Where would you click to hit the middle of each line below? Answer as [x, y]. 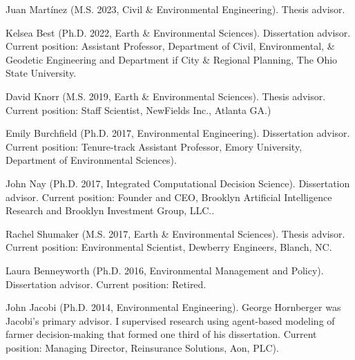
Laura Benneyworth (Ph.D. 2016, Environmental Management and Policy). [165, 270]
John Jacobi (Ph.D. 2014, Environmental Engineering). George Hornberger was [173, 307]
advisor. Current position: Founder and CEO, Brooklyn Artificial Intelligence [169, 197]
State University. [41, 73]
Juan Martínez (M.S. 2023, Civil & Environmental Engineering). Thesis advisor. [175, 9]
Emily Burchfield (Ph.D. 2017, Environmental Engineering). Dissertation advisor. [178, 133]
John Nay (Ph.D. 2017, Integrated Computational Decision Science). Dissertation [178, 183]
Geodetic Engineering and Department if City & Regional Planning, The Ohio [172, 59]
